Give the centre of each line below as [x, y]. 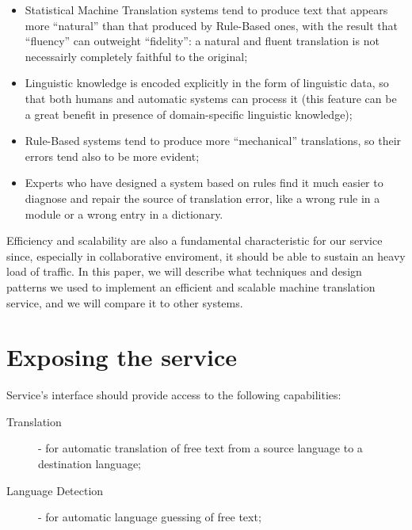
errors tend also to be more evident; [112, 156]
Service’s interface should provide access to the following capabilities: [174, 395]
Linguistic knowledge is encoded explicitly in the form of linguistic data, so [207, 83]
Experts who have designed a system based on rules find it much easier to [204, 183]
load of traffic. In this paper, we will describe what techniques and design [184, 271]
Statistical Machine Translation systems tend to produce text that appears [206, 10]
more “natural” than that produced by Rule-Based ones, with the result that [211, 25]
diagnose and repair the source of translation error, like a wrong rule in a [202, 198]
